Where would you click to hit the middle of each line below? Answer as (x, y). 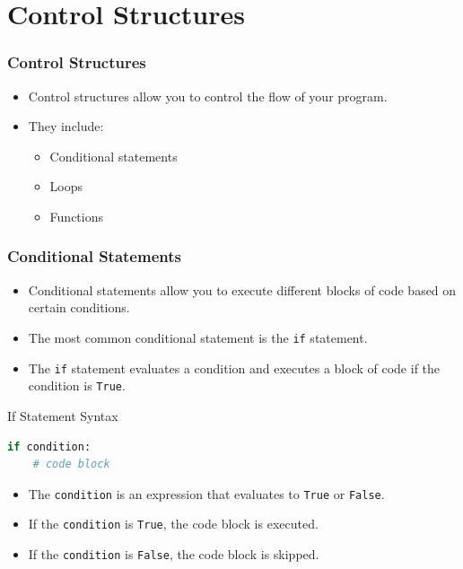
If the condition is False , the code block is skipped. (174, 554)
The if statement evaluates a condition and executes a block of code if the (234, 368)
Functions (76, 216)
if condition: (49, 446)
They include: (66, 126)
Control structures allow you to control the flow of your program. (208, 96)
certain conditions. (79, 307)
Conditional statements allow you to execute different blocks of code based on (242, 289)
